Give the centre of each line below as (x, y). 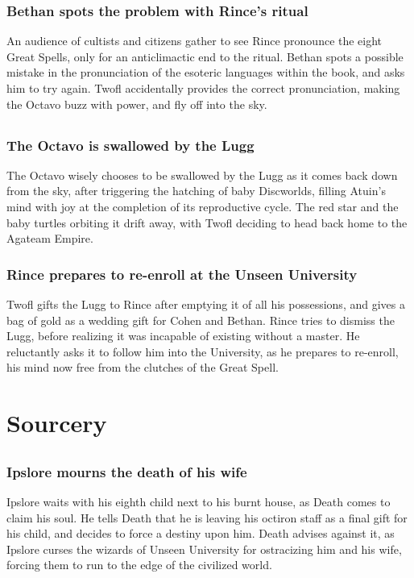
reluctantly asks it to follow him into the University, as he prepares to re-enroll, (203, 351)
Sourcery (57, 423)
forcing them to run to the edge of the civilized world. (139, 565)
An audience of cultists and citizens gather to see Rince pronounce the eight (195, 41)
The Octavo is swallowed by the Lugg (130, 145)
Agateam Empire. (50, 238)
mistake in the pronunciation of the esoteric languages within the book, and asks (206, 72)
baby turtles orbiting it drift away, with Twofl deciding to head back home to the (207, 222)
